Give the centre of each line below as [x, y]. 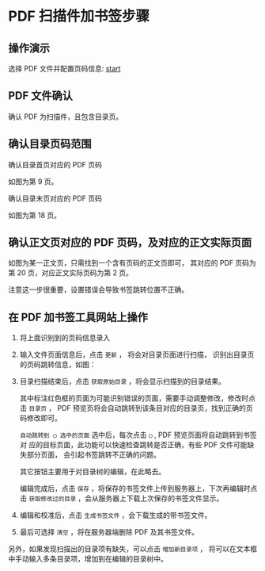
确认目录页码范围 [50, 144]
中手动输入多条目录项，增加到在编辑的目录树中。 [88, 559]
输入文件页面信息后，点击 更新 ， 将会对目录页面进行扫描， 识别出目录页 [137, 354]
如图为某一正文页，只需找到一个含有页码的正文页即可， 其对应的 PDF [121, 263]
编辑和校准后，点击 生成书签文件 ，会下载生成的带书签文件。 [115, 515]
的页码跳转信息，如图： [58, 365]
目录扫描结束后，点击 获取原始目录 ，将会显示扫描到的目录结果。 [123, 381]
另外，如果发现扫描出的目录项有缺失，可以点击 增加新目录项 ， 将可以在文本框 [133, 549]
